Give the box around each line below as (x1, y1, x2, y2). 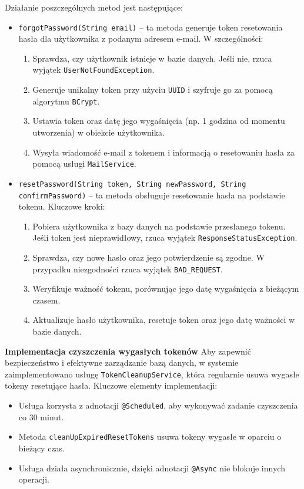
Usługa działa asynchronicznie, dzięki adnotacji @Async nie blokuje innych (18, 461, 285, 474)
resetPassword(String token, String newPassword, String (18, 180, 246, 188)
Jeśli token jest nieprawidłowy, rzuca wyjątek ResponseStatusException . (32, 231, 298, 244)
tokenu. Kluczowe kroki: (18, 200, 105, 213)
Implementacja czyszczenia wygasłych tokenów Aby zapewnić (5, 345, 251, 357)
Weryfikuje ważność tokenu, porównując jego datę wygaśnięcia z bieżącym (32, 282, 299, 295)
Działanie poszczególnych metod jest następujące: (5, 1, 183, 13)
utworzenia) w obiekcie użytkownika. (32, 126, 165, 138)
